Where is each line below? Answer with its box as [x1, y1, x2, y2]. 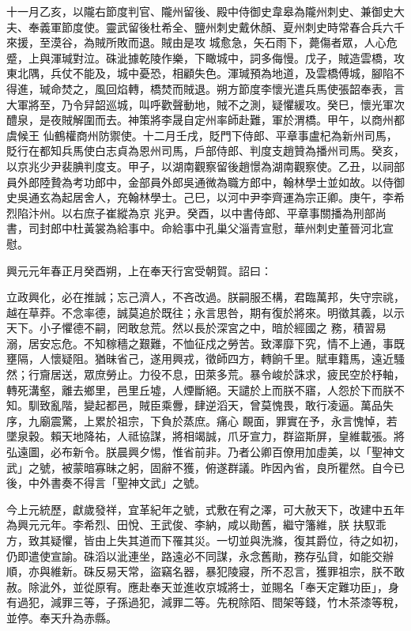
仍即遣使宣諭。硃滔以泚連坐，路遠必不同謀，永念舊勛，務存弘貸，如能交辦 [6, 547, 394, 564]
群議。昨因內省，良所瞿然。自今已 [227, 459, 405, 475]
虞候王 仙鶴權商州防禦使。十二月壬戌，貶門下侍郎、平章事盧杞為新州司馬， [6, 127, 398, 143]
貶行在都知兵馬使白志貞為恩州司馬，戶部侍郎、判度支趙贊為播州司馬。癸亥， [6, 142, 405, 159]
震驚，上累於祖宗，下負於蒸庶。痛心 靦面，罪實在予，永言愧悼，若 [50, 412, 398, 429]
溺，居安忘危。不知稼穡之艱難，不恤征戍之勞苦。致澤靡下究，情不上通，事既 [6, 334, 405, 351]
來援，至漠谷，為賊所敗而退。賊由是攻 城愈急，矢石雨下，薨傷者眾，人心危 [6, 34, 398, 51]
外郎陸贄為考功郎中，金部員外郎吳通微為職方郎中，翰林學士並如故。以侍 [17, 173, 394, 190]
